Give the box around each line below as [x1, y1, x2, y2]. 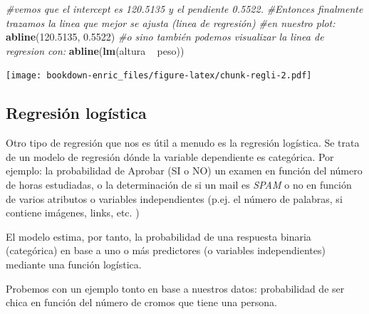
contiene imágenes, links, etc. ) [6, 205, 140, 220]
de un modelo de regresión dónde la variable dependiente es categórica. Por [6, 149, 334, 164]
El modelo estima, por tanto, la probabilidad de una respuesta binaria [6, 229, 311, 244]
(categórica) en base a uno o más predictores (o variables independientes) [6, 243, 326, 258]
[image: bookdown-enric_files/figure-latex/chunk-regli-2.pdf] [6, 70, 312, 81]
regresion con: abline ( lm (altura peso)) [6, 43, 184, 58]
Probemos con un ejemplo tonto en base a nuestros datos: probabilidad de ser [6, 281, 345, 295]
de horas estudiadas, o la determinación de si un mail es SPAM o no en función [6, 177, 352, 192]
